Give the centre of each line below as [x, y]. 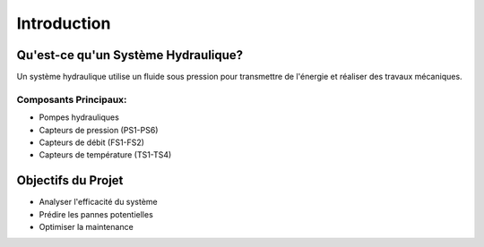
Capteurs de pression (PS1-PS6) [99, 130]
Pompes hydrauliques [79, 117]
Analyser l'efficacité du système [99, 202]
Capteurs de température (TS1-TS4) [105, 155]
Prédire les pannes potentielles [96, 214]
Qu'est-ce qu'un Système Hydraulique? [130, 55]
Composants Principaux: [72, 99]
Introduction [64, 23]
